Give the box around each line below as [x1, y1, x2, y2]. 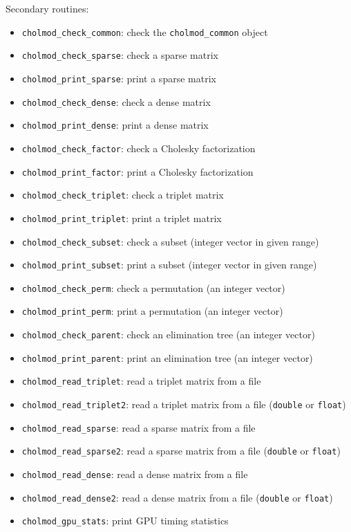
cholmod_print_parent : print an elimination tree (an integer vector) [21, 350, 313, 365]
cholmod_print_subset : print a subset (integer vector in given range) [21, 257, 317, 272]
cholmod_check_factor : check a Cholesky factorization [21, 140, 256, 155]
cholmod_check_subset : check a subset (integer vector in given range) [21, 234, 319, 248]
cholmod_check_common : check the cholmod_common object [21, 24, 268, 39]
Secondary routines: [6, 1, 89, 15]
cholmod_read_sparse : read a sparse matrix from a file [21, 420, 256, 434]
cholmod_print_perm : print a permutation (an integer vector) [21, 304, 283, 318]
